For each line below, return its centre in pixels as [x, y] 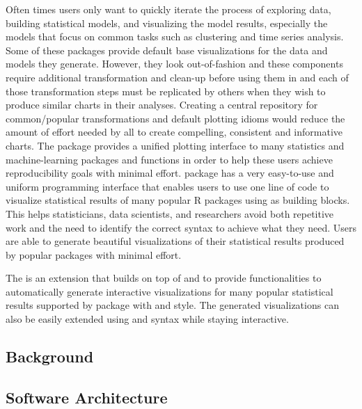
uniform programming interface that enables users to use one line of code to [167, 186]
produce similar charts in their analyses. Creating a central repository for [162, 105]
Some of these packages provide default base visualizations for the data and [167, 50]
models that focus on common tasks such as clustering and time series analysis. [175, 37]
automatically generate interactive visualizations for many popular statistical [170, 291]
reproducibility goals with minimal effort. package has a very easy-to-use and [170, 173]
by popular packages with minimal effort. [94, 254]
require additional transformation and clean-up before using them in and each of [177, 77]
